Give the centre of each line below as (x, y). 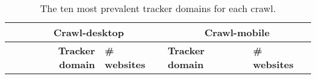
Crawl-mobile (237, 32)
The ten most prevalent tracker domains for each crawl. (158, 8)
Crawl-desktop (89, 32)
